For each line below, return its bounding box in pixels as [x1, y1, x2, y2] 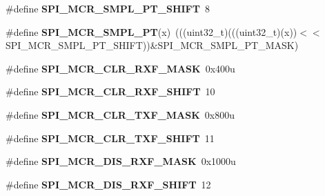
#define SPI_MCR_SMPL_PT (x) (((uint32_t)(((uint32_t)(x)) [6, 24, 297, 39]
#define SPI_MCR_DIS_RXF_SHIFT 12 [6, 177, 211, 191]
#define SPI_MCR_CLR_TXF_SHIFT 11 [6, 130, 215, 145]
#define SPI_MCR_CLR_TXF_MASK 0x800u [6, 107, 235, 121]
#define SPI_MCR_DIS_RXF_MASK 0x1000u [6, 154, 236, 168]
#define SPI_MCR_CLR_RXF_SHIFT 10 [6, 84, 215, 99]
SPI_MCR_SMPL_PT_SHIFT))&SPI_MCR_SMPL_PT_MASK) [6, 38, 299, 52]
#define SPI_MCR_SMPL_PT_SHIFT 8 [6, 1, 210, 15]
